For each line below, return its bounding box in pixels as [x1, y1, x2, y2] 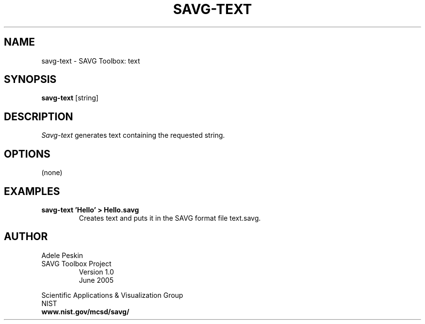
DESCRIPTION [4, 110, 73, 123]
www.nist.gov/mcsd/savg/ [41, 307, 130, 316]
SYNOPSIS [4, 73, 57, 86]
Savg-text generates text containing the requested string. [41, 131, 225, 140]
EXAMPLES [4, 185, 60, 197]
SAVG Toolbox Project [41, 259, 112, 268]
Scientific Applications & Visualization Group [41, 291, 183, 299]
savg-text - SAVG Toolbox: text [41, 56, 140, 65]
